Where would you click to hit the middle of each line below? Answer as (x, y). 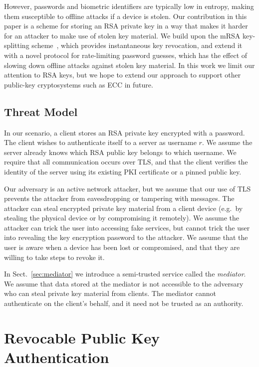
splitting (17, 45)
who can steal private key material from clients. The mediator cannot (110, 293)
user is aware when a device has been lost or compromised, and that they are (122, 247)
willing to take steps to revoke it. (54, 257)
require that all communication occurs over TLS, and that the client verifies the (126, 162)
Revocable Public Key (82, 337)
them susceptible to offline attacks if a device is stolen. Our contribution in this (126, 16)
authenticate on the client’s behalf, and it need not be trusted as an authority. (124, 303)
